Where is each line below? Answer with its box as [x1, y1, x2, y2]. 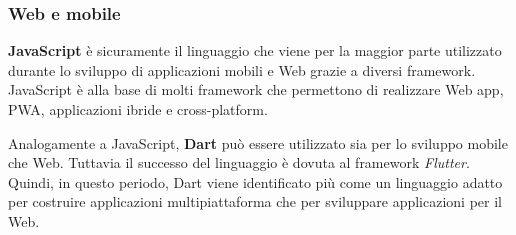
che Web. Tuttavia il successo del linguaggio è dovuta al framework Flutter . [8, 152, 470, 173]
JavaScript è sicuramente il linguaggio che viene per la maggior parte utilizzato [8, 40, 502, 61]
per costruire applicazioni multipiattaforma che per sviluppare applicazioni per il [8, 191, 502, 212]
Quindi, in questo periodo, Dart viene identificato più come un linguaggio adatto [8, 171, 503, 192]
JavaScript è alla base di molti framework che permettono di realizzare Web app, [8, 79, 504, 100]
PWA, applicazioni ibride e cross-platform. [8, 99, 268, 119]
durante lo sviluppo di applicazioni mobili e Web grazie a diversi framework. [8, 59, 476, 80]
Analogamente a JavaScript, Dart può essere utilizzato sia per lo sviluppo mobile [8, 132, 508, 153]
